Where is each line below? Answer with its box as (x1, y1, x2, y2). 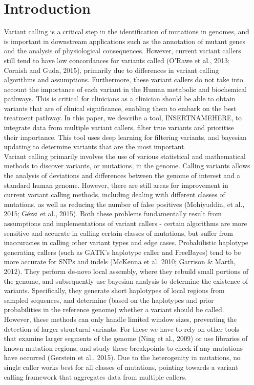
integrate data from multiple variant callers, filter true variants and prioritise (4, 122, 234, 133)
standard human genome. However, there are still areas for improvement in (4, 180, 228, 190)
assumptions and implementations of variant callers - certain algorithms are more (4, 218, 247, 228)
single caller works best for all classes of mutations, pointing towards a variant (4, 362, 238, 372)
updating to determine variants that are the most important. (4, 141, 186, 152)
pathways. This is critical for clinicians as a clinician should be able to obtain (4, 93, 235, 104)
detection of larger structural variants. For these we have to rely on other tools (4, 323, 239, 334)
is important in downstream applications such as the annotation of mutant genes (4, 36, 246, 46)
